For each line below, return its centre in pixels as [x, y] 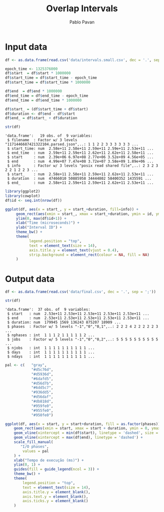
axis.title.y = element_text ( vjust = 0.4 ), [74, 250]
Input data [26, 47]
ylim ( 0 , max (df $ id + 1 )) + [41, 218]
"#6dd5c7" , [42, 388]
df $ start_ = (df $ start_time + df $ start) [47, 109]
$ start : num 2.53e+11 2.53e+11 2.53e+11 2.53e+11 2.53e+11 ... [78, 314]
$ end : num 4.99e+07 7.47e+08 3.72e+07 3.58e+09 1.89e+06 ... [80, 162]
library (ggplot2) [23, 192]
